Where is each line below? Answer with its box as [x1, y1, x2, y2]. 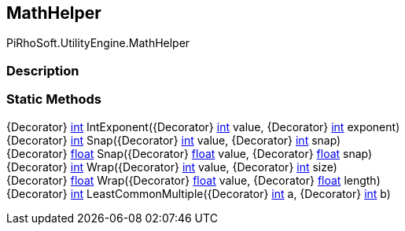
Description [6, 62, 79, 79]
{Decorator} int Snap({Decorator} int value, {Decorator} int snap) [6, 133, 341, 147]
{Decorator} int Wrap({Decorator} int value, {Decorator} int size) [6, 159, 337, 174]
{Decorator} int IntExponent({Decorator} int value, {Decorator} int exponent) [6, 119, 400, 134]
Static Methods [6, 91, 101, 108]
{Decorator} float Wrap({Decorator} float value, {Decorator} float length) [6, 173, 381, 187]
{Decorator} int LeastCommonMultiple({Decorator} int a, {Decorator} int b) [6, 186, 391, 200]
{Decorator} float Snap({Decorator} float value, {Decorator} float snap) [6, 146, 373, 160]
